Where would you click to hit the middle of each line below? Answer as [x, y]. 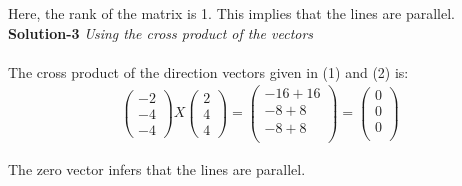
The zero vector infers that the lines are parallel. [157, 168]
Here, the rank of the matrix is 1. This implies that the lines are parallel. [231, 13]
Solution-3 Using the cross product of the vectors [161, 32]
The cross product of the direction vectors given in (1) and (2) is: [208, 71]
